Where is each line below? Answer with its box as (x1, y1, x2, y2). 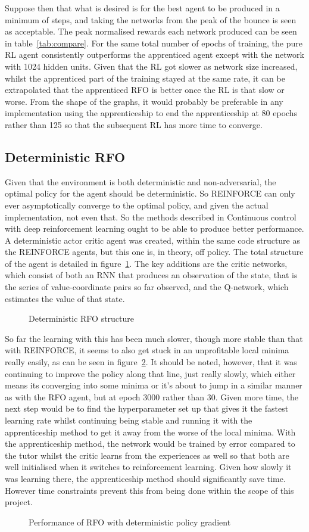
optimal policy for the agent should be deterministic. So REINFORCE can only (5, 187, 295, 200)
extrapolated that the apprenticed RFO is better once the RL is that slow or (5, 83, 285, 96)
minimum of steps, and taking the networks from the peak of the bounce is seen (5, 13, 296, 26)
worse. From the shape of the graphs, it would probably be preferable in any (5, 95, 283, 107)
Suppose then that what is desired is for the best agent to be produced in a (5, 2, 280, 14)
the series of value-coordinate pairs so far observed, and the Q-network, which (5, 281, 289, 293)
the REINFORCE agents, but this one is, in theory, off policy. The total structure (5, 245, 304, 258)
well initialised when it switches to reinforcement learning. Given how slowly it (5, 461, 292, 473)
